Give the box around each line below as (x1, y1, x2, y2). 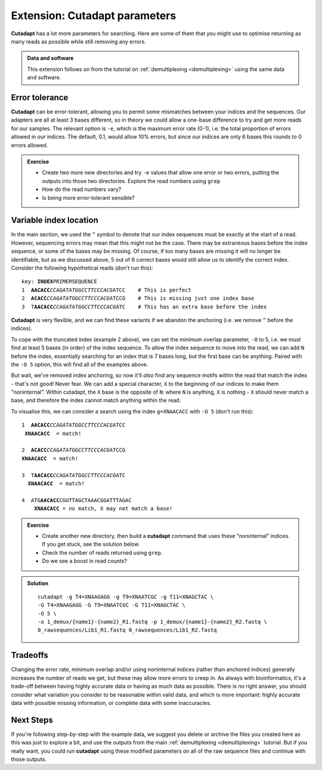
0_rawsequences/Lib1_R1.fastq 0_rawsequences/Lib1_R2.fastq (38, 627, 217, 633)
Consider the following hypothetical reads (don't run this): (11, 264, 153, 271)
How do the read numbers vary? (42, 185, 122, 193)
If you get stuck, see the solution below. (42, 540, 140, 548)
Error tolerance (11, 92, 69, 103)
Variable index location (11, 215, 98, 225)
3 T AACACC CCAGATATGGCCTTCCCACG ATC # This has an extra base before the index (21, 303, 267, 310)
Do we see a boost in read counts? (42, 558, 128, 565)
